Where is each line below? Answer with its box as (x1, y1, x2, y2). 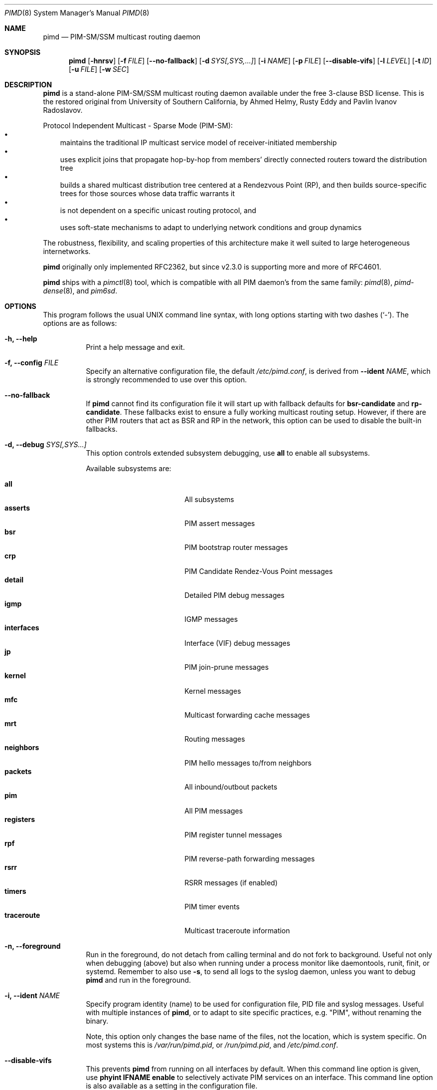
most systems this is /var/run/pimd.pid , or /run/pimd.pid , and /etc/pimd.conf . (86, 1041, 338, 1049)
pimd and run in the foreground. (86, 976, 191, 984)
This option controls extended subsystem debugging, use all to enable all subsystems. (86, 449, 370, 457)
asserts (4, 504, 30, 512)
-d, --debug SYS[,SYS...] (4, 440, 87, 449)
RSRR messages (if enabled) (184, 878, 278, 887)
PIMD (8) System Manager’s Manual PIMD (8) (4, 8, 149, 17)
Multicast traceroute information (184, 926, 290, 935)
